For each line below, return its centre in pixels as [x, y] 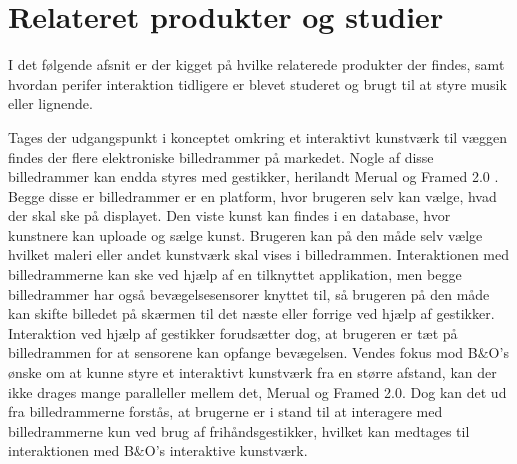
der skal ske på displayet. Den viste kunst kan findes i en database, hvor [229, 215]
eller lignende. [50, 103]
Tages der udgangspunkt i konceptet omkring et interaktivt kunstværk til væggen [257, 136]
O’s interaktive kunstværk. [226, 450]
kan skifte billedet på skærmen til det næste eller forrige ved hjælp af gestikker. [251, 313]
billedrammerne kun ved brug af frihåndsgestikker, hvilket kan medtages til [239, 430]
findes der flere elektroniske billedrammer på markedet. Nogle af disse [221, 156]
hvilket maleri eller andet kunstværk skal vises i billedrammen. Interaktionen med [259, 254]
